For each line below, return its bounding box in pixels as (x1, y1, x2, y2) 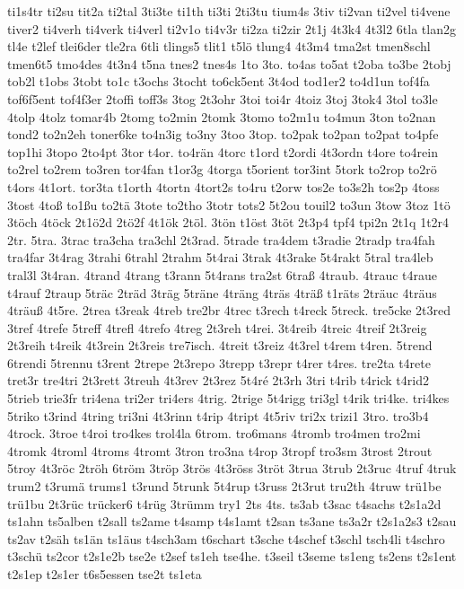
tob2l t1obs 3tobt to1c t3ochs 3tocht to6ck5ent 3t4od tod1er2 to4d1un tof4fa (7, 72, 430, 91)
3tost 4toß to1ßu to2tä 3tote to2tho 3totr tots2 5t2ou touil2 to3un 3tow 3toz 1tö (7, 195, 451, 214)
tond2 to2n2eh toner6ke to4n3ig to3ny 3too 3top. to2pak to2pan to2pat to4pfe (7, 125, 439, 144)
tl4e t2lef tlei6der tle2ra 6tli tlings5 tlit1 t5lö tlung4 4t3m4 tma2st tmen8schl (7, 37, 431, 56)
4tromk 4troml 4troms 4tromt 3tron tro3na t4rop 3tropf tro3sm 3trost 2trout (7, 441, 433, 460)
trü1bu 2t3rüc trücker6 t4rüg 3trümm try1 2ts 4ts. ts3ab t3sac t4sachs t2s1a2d (7, 494, 442, 513)
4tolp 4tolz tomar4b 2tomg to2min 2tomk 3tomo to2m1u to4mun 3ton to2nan (7, 107, 436, 126)
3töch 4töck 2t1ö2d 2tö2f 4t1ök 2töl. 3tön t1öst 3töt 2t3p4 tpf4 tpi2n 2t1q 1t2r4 (7, 213, 450, 232)
